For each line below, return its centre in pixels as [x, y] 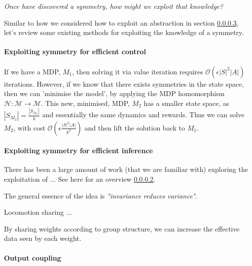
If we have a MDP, [32, 71]
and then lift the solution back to [135, 127]
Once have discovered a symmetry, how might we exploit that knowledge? [114, 6]
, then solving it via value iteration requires [138, 71]
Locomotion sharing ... [38, 212]
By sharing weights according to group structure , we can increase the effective [122, 228]
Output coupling [33, 257]
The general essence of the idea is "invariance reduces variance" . [101, 195]
